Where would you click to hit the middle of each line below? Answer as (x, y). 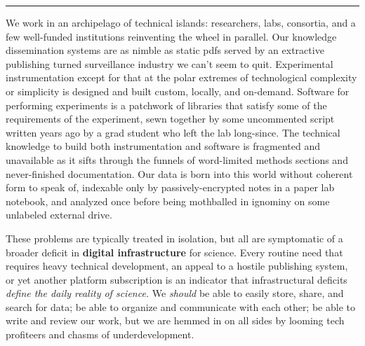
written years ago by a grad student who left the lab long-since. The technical (173, 132)
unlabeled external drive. (59, 215)
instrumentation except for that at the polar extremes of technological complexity (181, 77)
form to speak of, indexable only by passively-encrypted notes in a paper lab (170, 187)
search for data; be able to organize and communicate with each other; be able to (180, 306)
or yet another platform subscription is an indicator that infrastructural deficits (177, 279)
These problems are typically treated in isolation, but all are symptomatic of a (174, 238)
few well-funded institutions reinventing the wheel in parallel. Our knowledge (171, 36)
